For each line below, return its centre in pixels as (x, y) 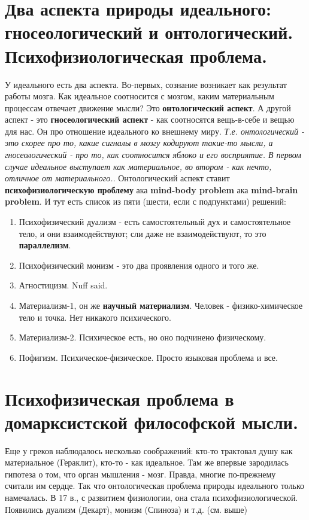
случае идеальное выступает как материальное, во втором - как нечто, (138, 166)
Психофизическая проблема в (119, 398)
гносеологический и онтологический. (149, 32)
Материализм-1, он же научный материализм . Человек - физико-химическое (161, 305)
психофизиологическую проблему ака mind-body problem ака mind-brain (152, 189)
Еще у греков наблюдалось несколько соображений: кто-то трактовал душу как (149, 450)
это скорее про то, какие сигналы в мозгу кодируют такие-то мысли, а (139, 143)
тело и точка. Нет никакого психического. (95, 317)
